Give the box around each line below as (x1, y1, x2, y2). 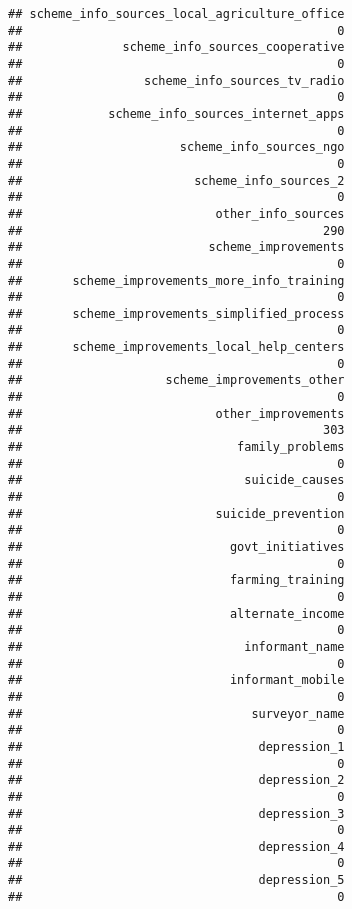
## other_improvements (8, 406, 345, 421)
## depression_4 (8, 839, 345, 854)
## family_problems (8, 440, 345, 455)
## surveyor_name (8, 706, 345, 721)
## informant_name (8, 639, 345, 654)
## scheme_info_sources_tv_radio (8, 73, 345, 88)
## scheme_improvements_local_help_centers (8, 340, 345, 355)
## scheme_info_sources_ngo (8, 140, 345, 155)
